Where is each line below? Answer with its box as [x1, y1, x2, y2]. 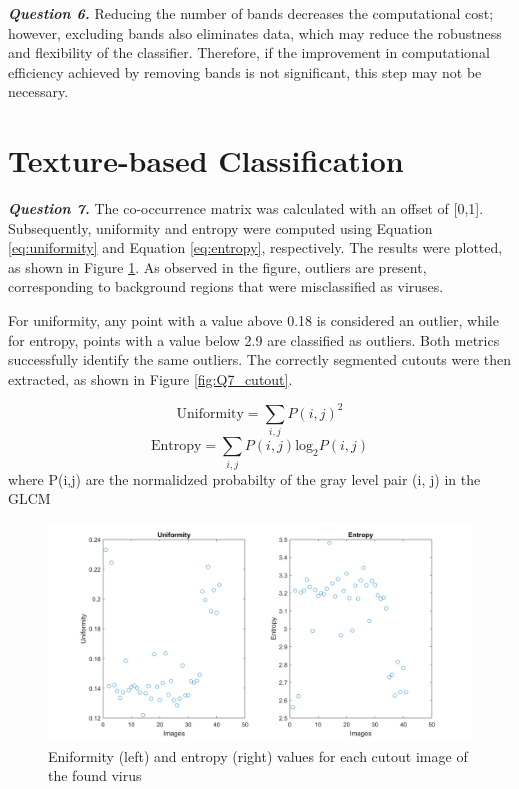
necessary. [8, 81, 69, 102]
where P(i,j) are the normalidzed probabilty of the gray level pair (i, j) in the [8, 468, 481, 489]
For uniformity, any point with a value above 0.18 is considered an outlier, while [8, 310, 499, 331]
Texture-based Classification [8, 140, 404, 181]
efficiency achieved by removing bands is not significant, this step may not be [8, 61, 482, 82]
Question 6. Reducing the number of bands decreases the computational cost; [8, 3, 494, 23]
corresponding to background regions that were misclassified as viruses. [8, 276, 444, 297]
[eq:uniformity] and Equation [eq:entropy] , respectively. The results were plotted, [8, 237, 503, 258]
